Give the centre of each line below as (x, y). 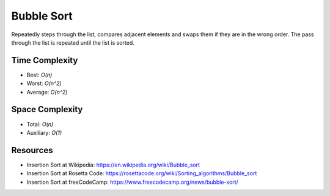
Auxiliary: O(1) (44, 132)
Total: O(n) (40, 124)
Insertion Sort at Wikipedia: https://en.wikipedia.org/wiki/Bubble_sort (113, 165)
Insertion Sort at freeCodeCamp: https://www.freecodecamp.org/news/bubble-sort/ (132, 182)
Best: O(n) (39, 75)
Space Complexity (47, 109)
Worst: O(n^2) (44, 83)
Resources (32, 150)
